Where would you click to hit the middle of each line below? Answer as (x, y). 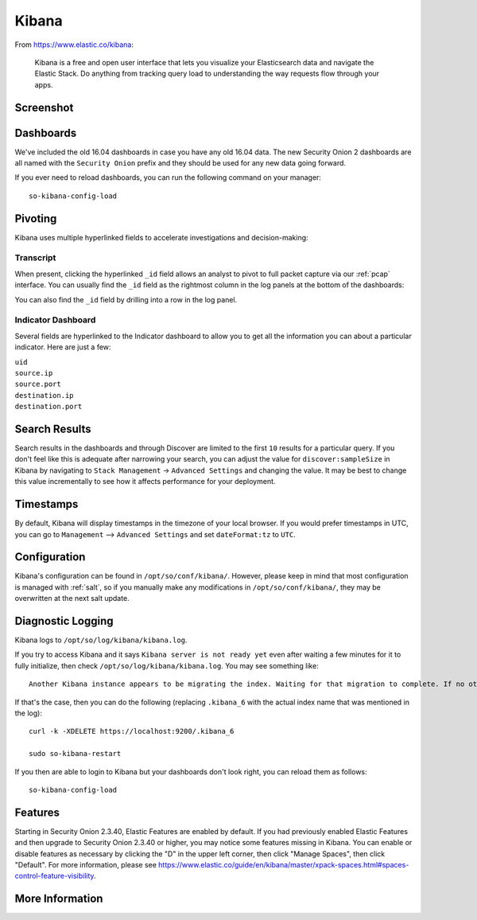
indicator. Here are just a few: (63, 347)
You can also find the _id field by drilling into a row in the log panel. (126, 299)
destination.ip (45, 395)
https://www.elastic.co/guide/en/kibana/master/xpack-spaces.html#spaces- (283, 865)
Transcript (35, 258)
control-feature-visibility (54, 876)
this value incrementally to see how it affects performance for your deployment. (145, 481)
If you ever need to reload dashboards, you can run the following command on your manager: (168, 177)
